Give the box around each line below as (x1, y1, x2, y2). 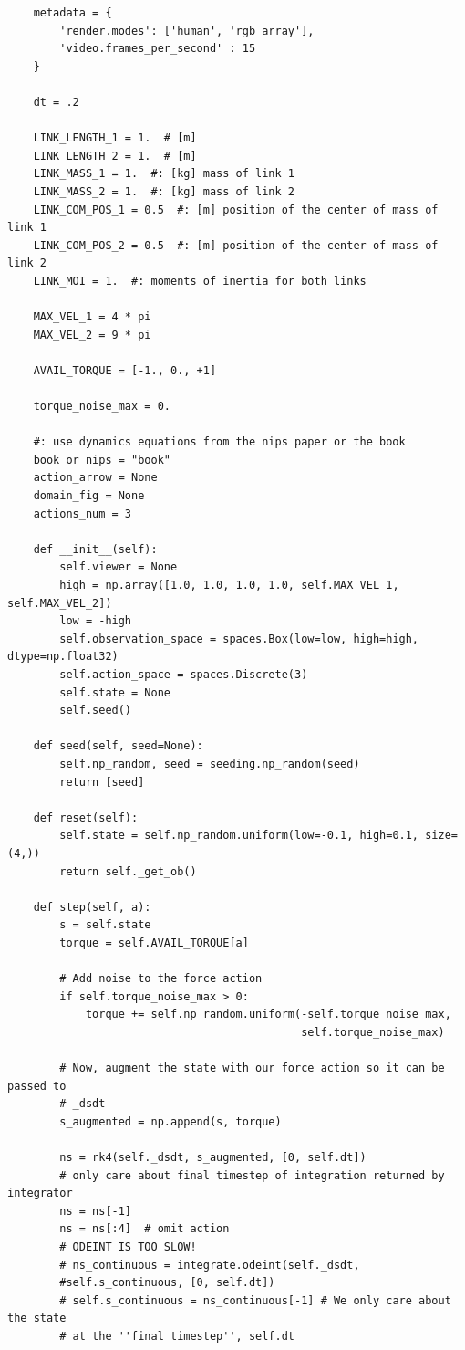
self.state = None (59, 685, 170, 699)
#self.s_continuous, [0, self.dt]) (59, 1276, 275, 1290)
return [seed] (59, 775, 145, 789)
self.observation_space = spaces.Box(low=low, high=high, (59, 632, 419, 645)
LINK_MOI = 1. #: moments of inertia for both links (33, 274, 367, 288)
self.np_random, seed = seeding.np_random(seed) (59, 757, 360, 770)
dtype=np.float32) (7, 650, 119, 664)
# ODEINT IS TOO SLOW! (59, 1240, 197, 1253)
